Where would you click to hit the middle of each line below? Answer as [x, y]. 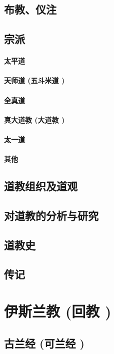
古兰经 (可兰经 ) [44, 343]
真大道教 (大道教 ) [34, 119]
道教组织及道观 [41, 186]
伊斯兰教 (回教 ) [58, 311]
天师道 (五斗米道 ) [34, 80]
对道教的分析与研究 [51, 215]
